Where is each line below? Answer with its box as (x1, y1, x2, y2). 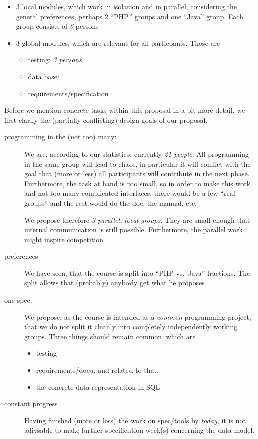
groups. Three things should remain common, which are (24, 331, 196, 341)
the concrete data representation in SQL (36, 381, 160, 392)
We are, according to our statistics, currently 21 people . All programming (24, 148, 249, 159)
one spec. (4, 295, 32, 305)
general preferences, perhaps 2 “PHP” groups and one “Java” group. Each (16, 11, 243, 21)
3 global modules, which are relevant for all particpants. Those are (16, 37, 220, 48)
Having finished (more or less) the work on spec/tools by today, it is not (24, 415, 246, 425)
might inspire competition (24, 234, 104, 244)
